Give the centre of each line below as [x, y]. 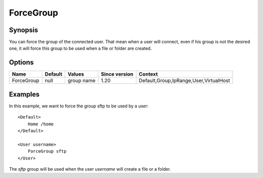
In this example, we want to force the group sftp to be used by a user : [79, 106]
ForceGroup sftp [47, 151]
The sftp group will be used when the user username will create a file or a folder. [90, 169]
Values [76, 74]
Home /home [41, 124]
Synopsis [24, 30]
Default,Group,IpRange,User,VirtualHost [185, 80]
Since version [117, 74]
